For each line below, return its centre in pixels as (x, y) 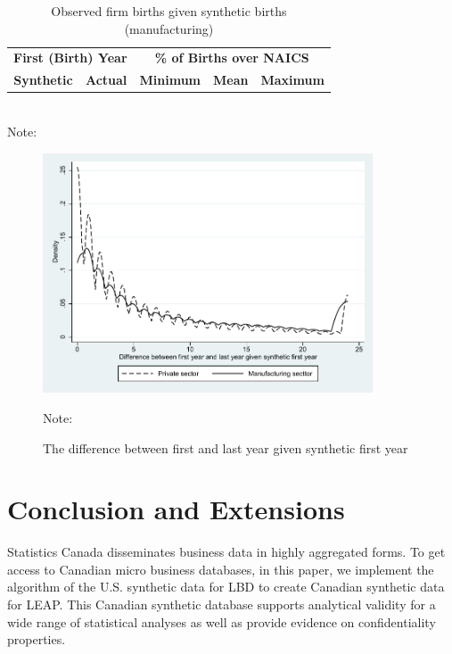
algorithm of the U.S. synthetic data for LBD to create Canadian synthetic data (226, 587)
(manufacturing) (169, 28)
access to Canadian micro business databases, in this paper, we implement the (221, 569)
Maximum (292, 80)
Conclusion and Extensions (176, 509)
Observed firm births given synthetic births (169, 11)
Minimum (170, 80)
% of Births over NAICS (232, 58)
